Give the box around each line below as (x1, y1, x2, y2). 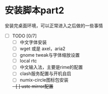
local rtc (19, 58, 37, 64)
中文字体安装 (19, 39, 47, 45)
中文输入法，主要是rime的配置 (19, 64, 83, 70)
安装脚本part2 (5, 5, 65, 16)
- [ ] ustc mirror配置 (12, 83, 54, 89)
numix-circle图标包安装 (19, 77, 69, 83)
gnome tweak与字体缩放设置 (19, 52, 80, 58)
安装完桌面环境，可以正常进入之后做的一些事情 (5, 22, 103, 29)
